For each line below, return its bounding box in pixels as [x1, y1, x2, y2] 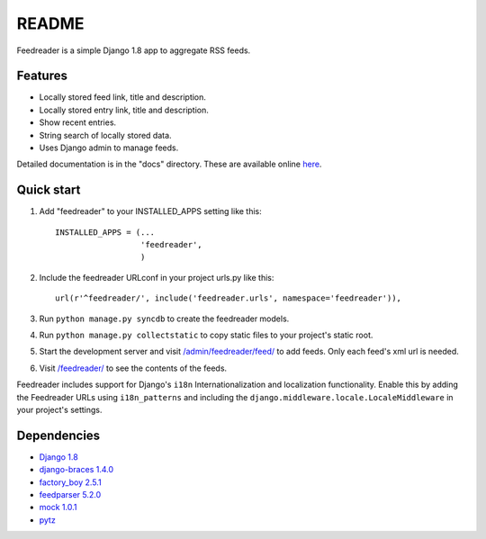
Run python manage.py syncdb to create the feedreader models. [39, 313, 290, 324]
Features [16, 68, 67, 84]
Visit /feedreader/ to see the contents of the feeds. [39, 363, 228, 373]
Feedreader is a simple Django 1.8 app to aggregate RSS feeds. [16, 45, 251, 56]
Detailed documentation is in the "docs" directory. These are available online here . [16, 158, 322, 170]
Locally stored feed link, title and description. [39, 92, 207, 103]
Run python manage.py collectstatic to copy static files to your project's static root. [39, 329, 373, 341]
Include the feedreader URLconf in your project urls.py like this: [39, 272, 274, 283]
